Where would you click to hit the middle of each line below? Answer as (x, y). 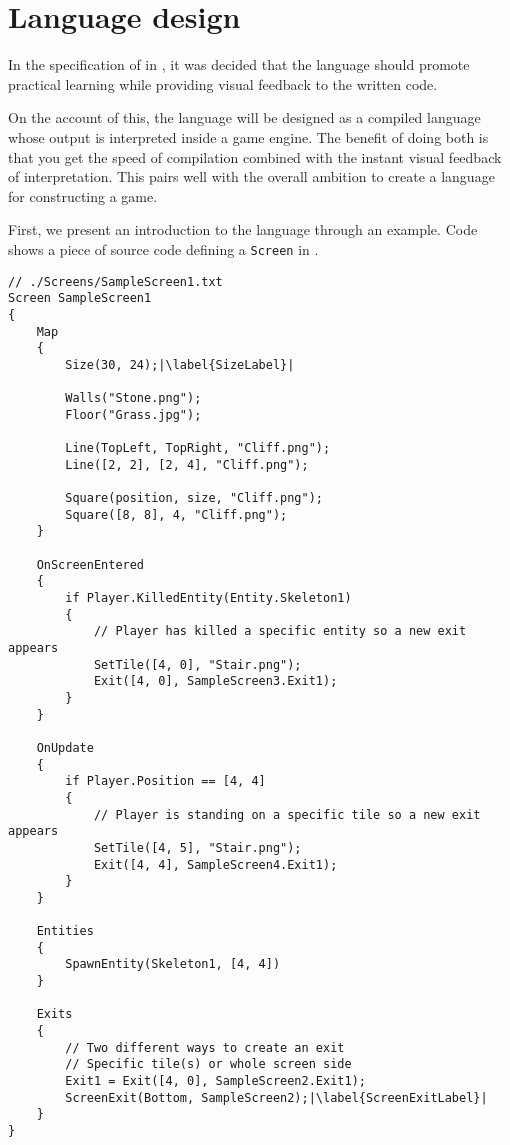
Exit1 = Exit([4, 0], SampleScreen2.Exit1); (215, 1081)
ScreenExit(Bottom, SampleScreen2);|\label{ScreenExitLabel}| (276, 1097)
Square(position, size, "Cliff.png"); (194, 498)
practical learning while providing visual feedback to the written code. (223, 83)
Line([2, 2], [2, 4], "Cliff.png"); (187, 464)
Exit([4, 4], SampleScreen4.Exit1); (215, 864)
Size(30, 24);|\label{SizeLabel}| (180, 364)
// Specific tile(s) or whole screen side (208, 1064)
